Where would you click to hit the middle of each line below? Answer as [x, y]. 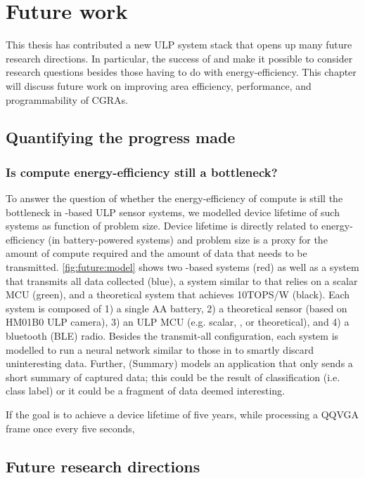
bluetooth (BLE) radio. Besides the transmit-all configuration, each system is [172, 336]
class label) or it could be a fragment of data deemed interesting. [145, 391]
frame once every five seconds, [70, 428]
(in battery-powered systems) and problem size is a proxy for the [188, 239]
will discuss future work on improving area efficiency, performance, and [159, 85]
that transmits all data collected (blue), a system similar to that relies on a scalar [182, 280]
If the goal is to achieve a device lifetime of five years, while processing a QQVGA [182, 414]
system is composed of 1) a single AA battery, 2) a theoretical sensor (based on [177, 308]
